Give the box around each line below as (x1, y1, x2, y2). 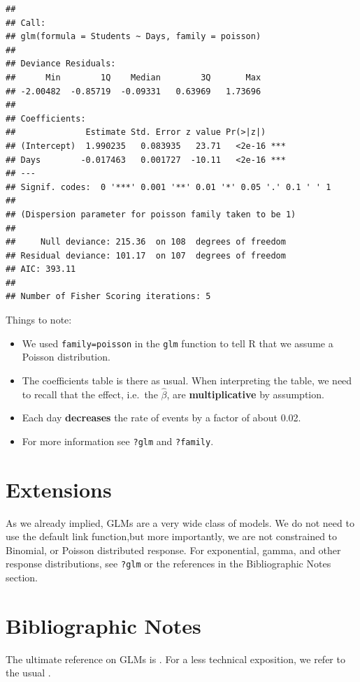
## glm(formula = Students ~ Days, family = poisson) (6, 31, 261, 42)
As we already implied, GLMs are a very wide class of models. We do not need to (6, 515, 354, 530)
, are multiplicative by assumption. (166, 386, 324, 401)
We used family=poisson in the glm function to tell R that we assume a (22, 335, 333, 350)
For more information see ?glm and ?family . (22, 433, 214, 448)
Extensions (6, 474, 112, 503)
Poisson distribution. (22, 349, 110, 364)
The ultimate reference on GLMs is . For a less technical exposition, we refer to (6, 651, 345, 666)
